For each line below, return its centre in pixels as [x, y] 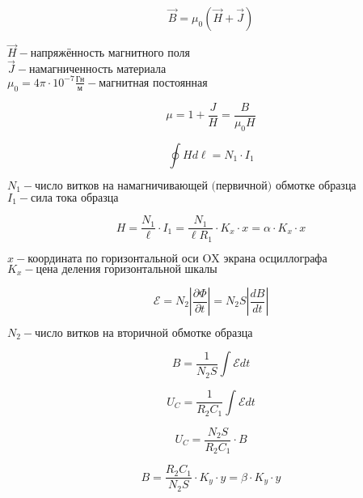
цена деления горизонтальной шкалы [127, 269]
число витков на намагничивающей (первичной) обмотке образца [196, 186]
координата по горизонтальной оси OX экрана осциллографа [177, 259]
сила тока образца [74, 198]
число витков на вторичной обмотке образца [144, 334]
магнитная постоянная [153, 83]
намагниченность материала [97, 70]
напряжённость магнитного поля [110, 54]
